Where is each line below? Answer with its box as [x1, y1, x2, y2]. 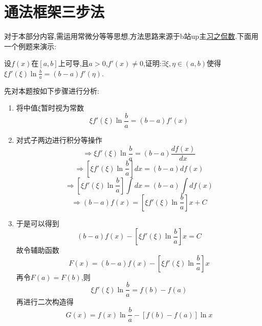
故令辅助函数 [16, 245, 59, 255]
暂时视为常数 [40, 102, 84, 113]
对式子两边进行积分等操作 [16, 134, 102, 145]
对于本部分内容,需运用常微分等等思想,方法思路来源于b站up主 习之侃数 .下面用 [4, 31, 259, 41]
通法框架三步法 [4, 1, 105, 22]
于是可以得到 [16, 218, 59, 228]
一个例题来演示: [4, 40, 56, 51]
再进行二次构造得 [16, 296, 74, 307]
